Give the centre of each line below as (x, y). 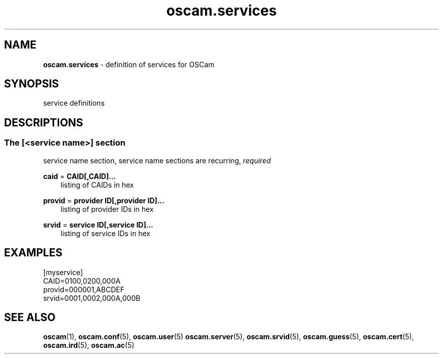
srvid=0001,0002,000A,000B (92, 298)
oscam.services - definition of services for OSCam (129, 64)
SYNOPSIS (32, 84)
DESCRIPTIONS (44, 122)
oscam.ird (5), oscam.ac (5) (89, 345)
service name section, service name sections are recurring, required (157, 160)
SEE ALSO (30, 317)
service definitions (74, 103)
